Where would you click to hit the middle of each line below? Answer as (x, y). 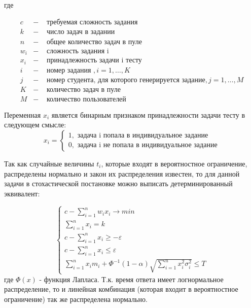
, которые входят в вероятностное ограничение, (174, 163)
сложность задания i (78, 51)
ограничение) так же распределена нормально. (76, 299)
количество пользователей (86, 99)
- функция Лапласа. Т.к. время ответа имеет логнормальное (131, 279)
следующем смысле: (35, 125)
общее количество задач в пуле (94, 42)
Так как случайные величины (49, 163)
